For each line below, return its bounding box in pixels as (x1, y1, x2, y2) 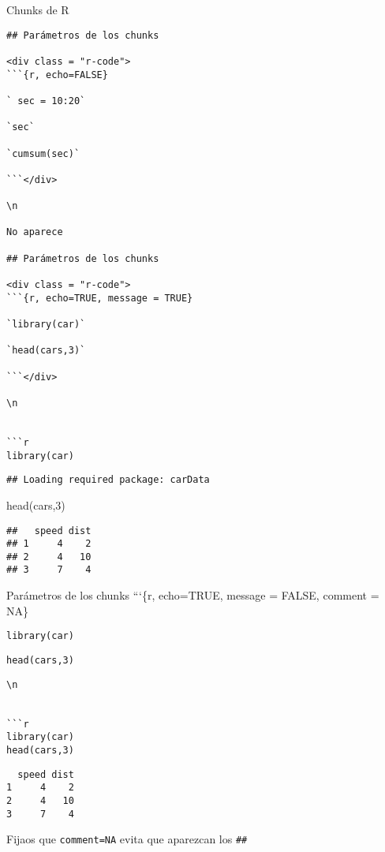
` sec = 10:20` (6, 95, 86, 106)
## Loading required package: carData (6, 474, 210, 486)
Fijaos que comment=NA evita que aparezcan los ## (6, 831, 248, 847)
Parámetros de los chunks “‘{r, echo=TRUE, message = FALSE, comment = (6, 587, 379, 603)
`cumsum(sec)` (6, 148, 80, 159)
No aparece (6, 226, 63, 238)
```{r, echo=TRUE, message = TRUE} (6, 292, 193, 304)
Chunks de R (6, 2, 69, 17)
